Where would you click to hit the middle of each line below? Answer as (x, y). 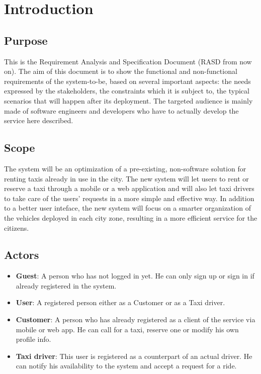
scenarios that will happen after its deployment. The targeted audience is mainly (128, 100)
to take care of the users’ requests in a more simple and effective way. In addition (129, 198)
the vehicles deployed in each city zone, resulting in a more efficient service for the (131, 217)
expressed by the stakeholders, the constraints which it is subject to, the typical (127, 91)
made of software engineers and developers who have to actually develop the (121, 110)
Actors (22, 255)
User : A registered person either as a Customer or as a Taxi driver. (120, 302)
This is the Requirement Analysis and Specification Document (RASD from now (128, 61)
